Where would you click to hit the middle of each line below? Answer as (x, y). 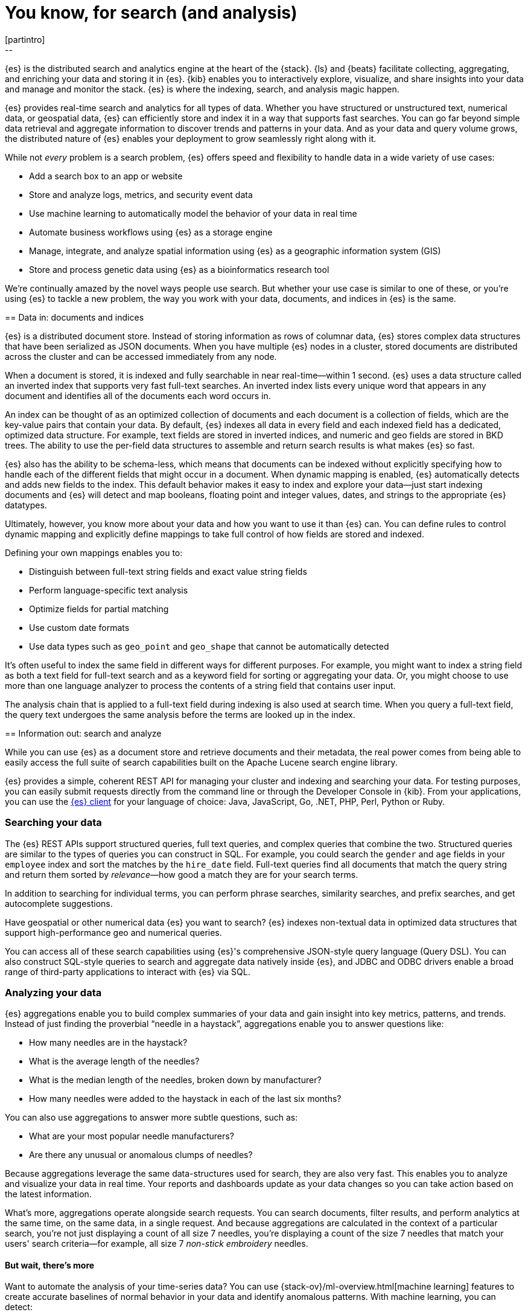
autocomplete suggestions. (59, 903)
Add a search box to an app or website (106, 176)
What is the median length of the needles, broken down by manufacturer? (175, 1080)
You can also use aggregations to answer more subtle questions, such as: (151, 1118)
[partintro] (25, 39)
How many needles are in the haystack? (108, 1043)
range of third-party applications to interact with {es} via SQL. (128, 971)
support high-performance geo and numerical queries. (113, 932)
